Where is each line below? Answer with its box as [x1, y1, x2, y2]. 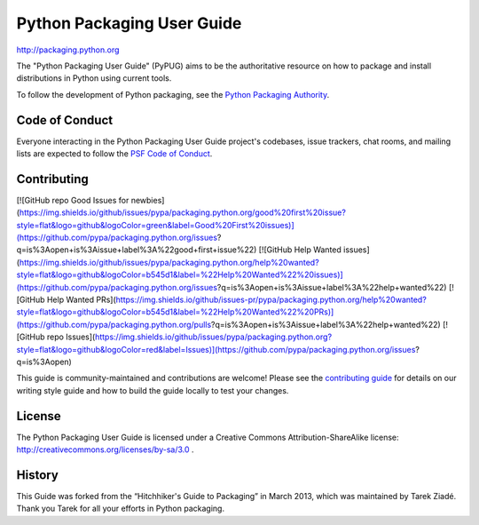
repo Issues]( [46, 331, 96, 342]
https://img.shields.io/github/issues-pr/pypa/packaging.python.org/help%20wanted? [115, 294, 428, 306]
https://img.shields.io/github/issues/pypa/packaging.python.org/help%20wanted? [19, 257, 319, 267]
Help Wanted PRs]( [46, 294, 117, 306]
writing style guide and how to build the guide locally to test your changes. [16, 385, 289, 395]
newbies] [130, 195, 165, 205]
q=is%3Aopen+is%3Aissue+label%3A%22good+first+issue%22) [16, 244, 257, 255]
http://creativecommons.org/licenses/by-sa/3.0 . [16, 444, 194, 455]
